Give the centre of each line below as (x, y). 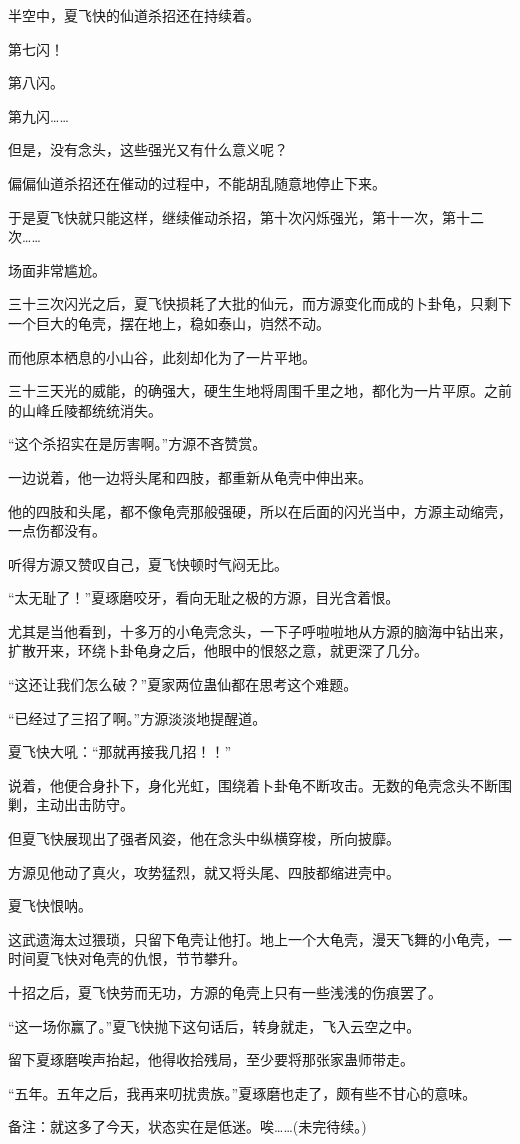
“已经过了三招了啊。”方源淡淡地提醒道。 (137, 717)
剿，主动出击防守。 (71, 804)
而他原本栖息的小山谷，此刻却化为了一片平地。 (162, 356)
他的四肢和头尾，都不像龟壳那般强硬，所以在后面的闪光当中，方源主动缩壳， (260, 510)
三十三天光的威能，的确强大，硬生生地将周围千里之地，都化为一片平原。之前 (260, 390)
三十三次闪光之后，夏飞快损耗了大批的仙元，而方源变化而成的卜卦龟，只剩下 (260, 303)
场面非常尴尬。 (57, 269)
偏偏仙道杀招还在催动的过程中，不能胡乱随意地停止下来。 (197, 182)
